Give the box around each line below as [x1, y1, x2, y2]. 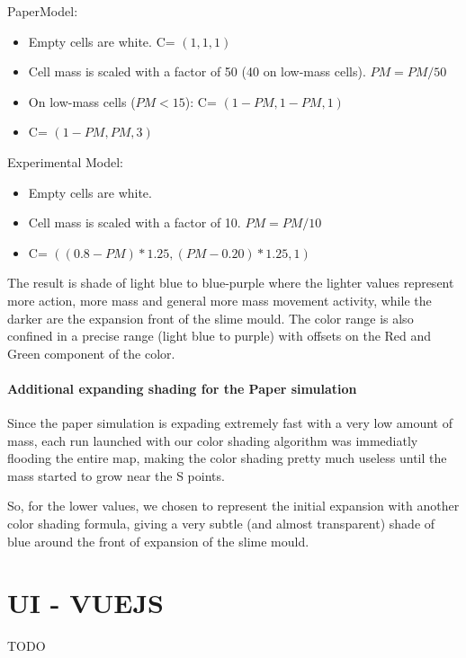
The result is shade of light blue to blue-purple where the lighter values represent [7, 273, 454, 292]
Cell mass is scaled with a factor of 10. [28, 213, 241, 232]
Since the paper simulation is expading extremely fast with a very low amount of [7, 413, 453, 432]
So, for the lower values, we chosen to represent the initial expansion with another [7, 496, 460, 515]
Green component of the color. [7, 343, 175, 362]
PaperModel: [7, 2, 78, 20]
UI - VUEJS [7, 584, 164, 621]
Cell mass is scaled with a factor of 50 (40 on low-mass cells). [28, 62, 366, 81]
